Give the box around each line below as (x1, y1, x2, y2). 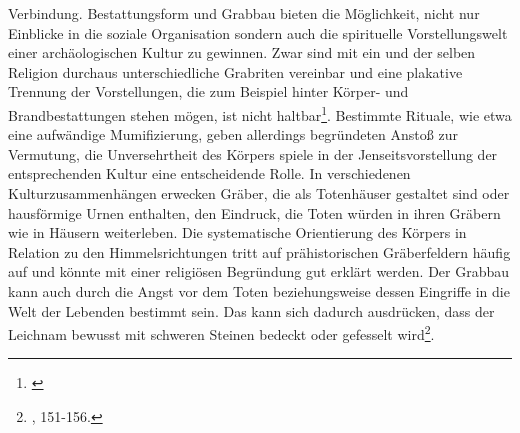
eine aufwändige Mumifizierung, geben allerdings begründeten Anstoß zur (8, 124, 458, 145)
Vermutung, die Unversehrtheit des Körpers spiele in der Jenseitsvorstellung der (8, 143, 498, 164)
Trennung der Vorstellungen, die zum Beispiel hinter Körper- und (8, 81, 409, 102)
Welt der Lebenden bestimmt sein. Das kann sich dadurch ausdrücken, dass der (8, 300, 495, 321)
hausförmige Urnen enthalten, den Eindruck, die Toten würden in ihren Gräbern (8, 202, 501, 223)
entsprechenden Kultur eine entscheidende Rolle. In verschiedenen (8, 163, 411, 184)
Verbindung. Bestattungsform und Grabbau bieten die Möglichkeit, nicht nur (8, 3, 480, 23)
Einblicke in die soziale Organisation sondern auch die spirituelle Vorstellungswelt (8, 22, 508, 43)
